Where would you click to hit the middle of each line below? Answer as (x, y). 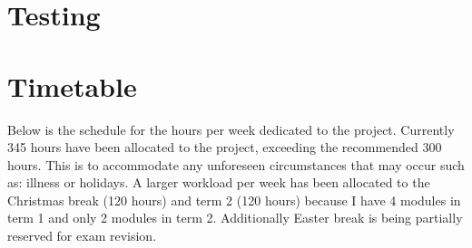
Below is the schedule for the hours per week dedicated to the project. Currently (231, 129)
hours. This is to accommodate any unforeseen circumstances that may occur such (236, 164)
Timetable (72, 86)
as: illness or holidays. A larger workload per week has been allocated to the (219, 182)
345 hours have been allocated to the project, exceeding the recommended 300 (225, 147)
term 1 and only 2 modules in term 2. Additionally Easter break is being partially (235, 218)
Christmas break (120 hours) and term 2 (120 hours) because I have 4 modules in (234, 200)
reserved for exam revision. (82, 236)
